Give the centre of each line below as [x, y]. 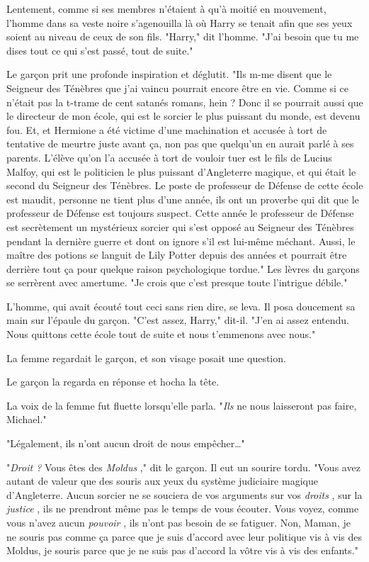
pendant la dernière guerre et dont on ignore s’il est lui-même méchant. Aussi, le [181, 241]
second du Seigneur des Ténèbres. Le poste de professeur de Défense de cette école [185, 185]
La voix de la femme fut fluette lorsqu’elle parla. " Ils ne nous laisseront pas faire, [182, 405]
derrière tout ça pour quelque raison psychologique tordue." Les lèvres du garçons [183, 268]
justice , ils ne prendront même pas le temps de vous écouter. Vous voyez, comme [183, 508]
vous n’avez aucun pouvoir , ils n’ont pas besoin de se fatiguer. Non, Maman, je [178, 522]
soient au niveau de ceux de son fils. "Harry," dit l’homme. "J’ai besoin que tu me [183, 36]
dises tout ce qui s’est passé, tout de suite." [100, 50]
